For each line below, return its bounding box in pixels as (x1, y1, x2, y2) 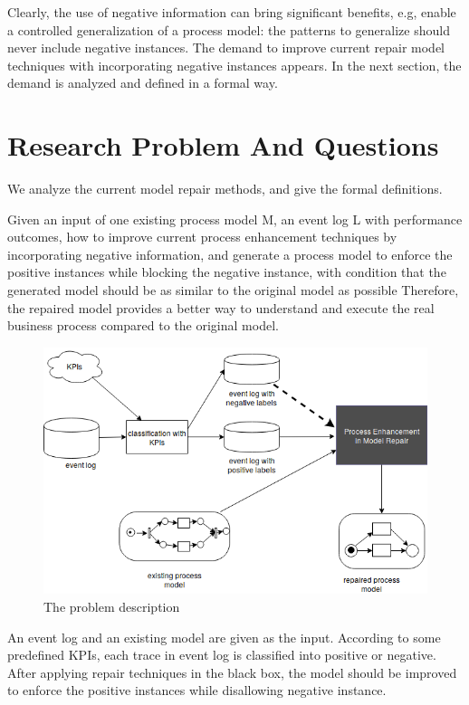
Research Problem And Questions (7, 127, 439, 164)
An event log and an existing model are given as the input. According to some (7, 627, 441, 646)
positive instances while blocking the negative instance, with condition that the (7, 262, 446, 281)
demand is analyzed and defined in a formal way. (7, 73, 278, 92)
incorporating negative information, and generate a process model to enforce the (7, 244, 453, 263)
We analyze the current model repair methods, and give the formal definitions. (7, 179, 443, 198)
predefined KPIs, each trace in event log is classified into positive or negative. (7, 645, 436, 664)
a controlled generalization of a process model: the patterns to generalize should (7, 20, 450, 39)
